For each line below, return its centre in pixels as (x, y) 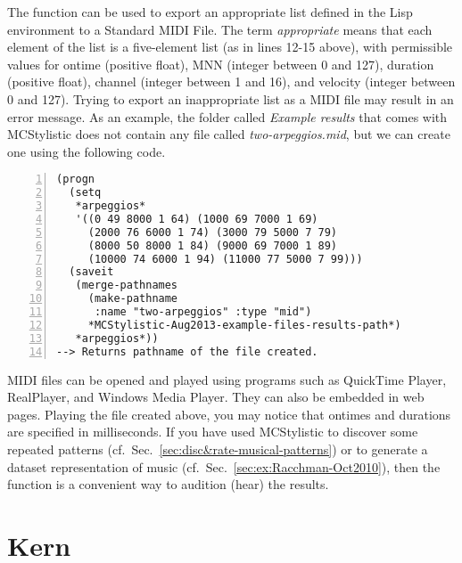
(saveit (91, 272)
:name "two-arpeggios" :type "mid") (203, 312)
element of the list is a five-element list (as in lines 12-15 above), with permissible (230, 47)
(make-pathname (133, 299)
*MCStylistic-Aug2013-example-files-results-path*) (244, 325)
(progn (75, 180)
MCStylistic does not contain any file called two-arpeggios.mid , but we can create (229, 134)
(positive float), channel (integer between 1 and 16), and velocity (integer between (231, 82)
